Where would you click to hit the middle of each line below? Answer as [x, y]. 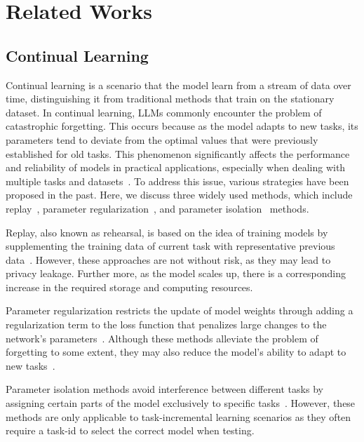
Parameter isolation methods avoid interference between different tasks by [164, 389]
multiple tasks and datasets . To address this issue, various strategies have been [177, 181]
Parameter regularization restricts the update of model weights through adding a [180, 310]
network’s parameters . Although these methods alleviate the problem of [162, 338]
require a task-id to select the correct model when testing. [130, 430]
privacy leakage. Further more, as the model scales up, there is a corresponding [176, 273]
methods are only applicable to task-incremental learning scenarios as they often [178, 416]
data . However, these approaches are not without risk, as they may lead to [168, 259]
